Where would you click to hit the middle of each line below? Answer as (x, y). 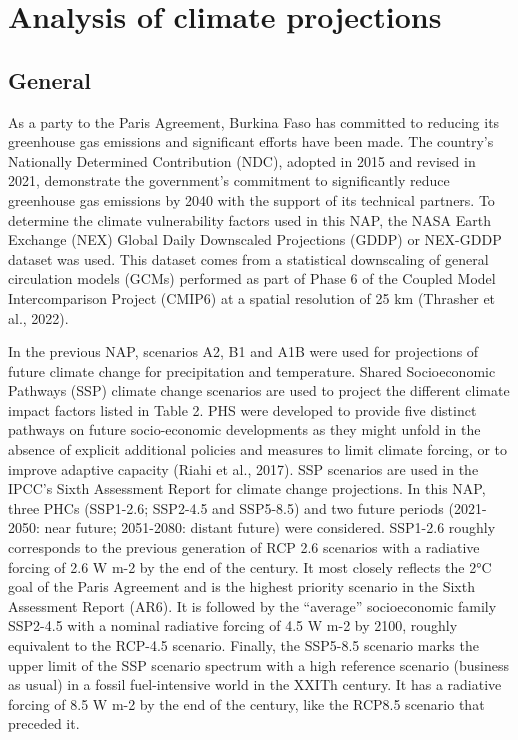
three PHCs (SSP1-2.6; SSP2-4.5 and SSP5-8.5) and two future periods (226, 507)
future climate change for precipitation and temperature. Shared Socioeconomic (252, 370)
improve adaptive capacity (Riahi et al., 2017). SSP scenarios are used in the (243, 468)
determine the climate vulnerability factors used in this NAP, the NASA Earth (250, 219)
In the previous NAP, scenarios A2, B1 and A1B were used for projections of (243, 351)
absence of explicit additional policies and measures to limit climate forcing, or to (257, 449)
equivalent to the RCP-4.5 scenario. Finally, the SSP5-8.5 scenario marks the (243, 645)
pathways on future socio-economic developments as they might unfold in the (244, 429)
